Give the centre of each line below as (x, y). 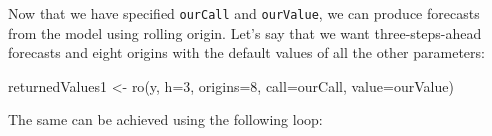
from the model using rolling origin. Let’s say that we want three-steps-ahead (245, 32)
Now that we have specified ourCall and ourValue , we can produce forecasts (244, 13)
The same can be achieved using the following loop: (165, 119)
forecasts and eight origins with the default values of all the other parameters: (246, 52)
